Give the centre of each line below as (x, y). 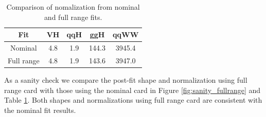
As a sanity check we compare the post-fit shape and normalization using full (126, 79)
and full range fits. (73, 17)
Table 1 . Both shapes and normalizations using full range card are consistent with (133, 100)
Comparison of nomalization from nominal (73, 7)
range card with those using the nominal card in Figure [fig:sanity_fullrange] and (132, 90)
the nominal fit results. (40, 110)
